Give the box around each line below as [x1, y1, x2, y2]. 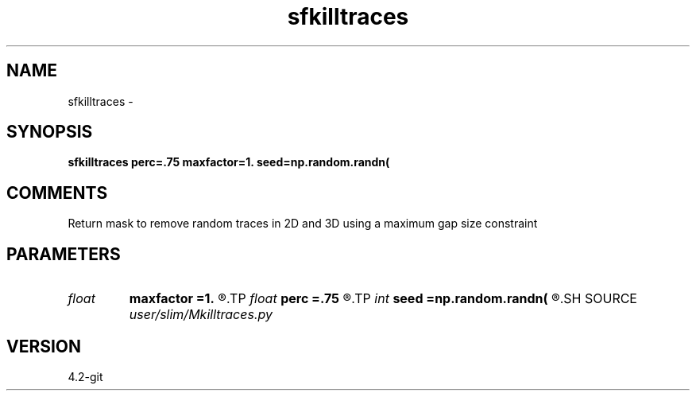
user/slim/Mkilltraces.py [129, 306, 273, 323]
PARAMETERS [6, 243, 121, 264]
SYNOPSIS [6, 122, 93, 142]
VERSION [6, 336, 82, 356]
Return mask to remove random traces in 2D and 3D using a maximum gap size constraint [68, 216, 538, 231]
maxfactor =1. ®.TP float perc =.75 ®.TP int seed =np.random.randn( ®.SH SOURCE [129, 290, 637, 307]
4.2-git [68, 369, 103, 383]
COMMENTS [6, 182, 108, 203]
